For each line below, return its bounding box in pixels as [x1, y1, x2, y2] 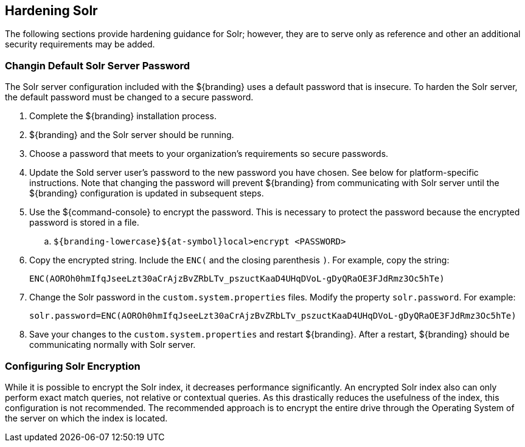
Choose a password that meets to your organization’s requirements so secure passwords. [29, 148, 389, 159]
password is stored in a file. [29, 217, 139, 228]
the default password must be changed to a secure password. [5, 92, 254, 103]
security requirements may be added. [5, 39, 155, 50]
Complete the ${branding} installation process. [29, 111, 217, 122]
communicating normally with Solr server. [29, 339, 196, 350]
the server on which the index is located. [5, 412, 168, 423]
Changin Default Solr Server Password [5, 59, 190, 72]
